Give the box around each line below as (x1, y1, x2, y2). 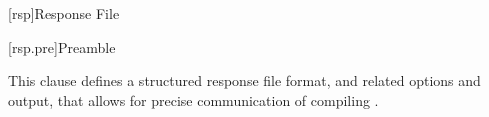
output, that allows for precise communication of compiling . (8, 89, 379, 110)
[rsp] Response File (8, 3, 120, 23)
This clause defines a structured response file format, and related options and (8, 70, 481, 91)
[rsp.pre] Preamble (8, 36, 116, 57)
